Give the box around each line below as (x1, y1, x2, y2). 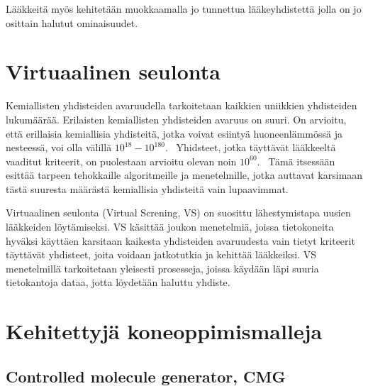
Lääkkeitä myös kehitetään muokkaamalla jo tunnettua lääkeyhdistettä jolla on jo (6, 1, 362, 16)
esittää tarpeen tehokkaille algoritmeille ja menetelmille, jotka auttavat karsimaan (6, 167, 363, 182)
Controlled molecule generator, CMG (6, 365, 286, 387)
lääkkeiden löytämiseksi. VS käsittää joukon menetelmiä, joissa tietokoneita (6, 219, 334, 234)
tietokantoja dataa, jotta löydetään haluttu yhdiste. (6, 275, 230, 290)
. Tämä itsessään (257, 153, 335, 168)
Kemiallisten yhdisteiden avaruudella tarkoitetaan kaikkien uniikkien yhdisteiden (6, 98, 357, 113)
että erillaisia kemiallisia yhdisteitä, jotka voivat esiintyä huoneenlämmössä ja (6, 126, 342, 141)
